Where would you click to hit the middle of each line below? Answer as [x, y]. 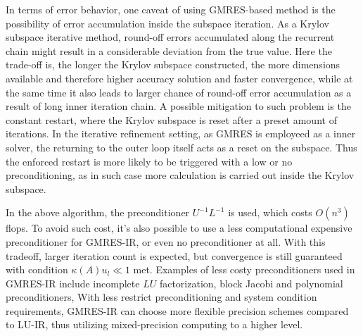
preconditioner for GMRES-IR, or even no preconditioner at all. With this [166, 241]
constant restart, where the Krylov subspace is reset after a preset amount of [171, 119]
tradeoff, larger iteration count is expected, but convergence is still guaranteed [174, 255]
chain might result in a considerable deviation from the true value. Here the [169, 50]
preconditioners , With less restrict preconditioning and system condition [161, 297]
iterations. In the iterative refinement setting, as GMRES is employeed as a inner [181, 133]
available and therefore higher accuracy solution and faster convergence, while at [179, 78]
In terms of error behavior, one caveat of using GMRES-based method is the [171, 9]
